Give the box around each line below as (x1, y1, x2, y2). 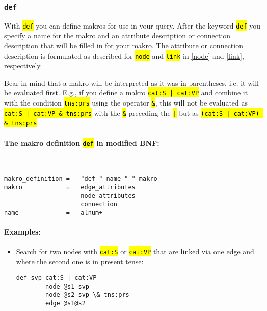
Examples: (4, 226, 41, 237)
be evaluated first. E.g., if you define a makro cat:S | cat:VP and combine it (4, 87, 248, 98)
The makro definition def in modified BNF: (4, 137, 159, 148)
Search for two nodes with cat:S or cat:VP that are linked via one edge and (16, 246, 254, 256)
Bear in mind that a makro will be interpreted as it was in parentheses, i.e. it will (4, 77, 259, 88)
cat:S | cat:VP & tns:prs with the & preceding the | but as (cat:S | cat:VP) (4, 107, 259, 118)
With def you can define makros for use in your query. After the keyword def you (4, 20, 261, 31)
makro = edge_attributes (4, 184, 136, 191)
